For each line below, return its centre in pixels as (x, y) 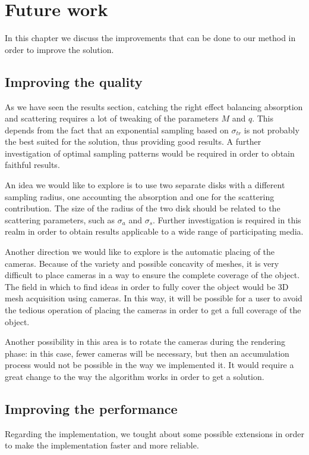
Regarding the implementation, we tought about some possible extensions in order (154, 433)
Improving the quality (74, 81)
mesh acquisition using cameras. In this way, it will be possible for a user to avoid (154, 298)
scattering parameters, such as (60, 219)
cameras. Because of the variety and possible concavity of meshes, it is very (142, 263)
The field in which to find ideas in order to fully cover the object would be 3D (147, 286)
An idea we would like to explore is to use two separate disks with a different (145, 185)
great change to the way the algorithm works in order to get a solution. (135, 376)
